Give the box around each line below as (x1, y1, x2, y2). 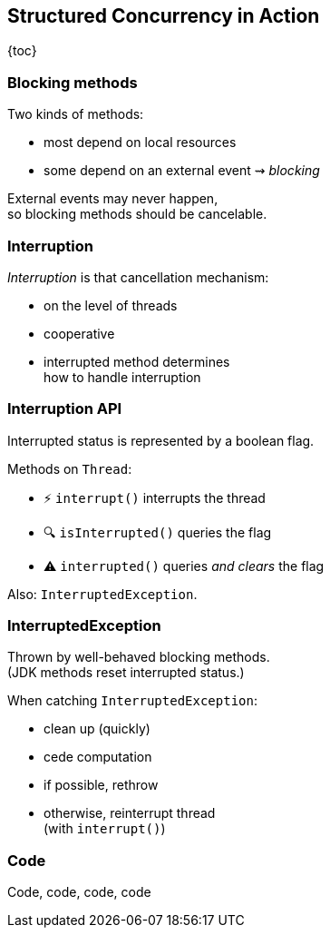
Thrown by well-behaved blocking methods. (7, 649, 270, 665)
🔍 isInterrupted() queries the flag (44, 524, 272, 540)
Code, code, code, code (7, 884, 151, 901)
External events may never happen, (7, 191, 218, 207)
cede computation (44, 749, 152, 765)
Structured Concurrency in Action (7, 5, 320, 27)
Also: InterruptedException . (7, 586, 198, 602)
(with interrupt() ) (44, 821, 166, 837)
